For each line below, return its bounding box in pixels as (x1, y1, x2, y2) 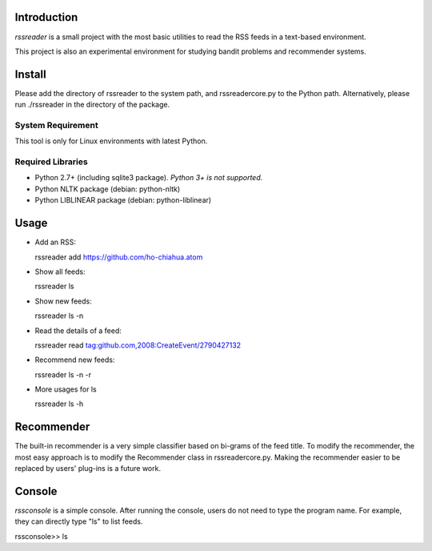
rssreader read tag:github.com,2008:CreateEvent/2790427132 (34, 340, 242, 350)
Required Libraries (14, 156, 88, 167)
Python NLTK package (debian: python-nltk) (34, 184, 181, 194)
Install (14, 67, 47, 81)
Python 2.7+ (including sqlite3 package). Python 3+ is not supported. (34, 173, 263, 183)
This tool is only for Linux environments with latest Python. (14, 136, 208, 146)
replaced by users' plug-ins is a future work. (14, 464, 162, 473)
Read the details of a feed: (34, 325, 122, 336)
